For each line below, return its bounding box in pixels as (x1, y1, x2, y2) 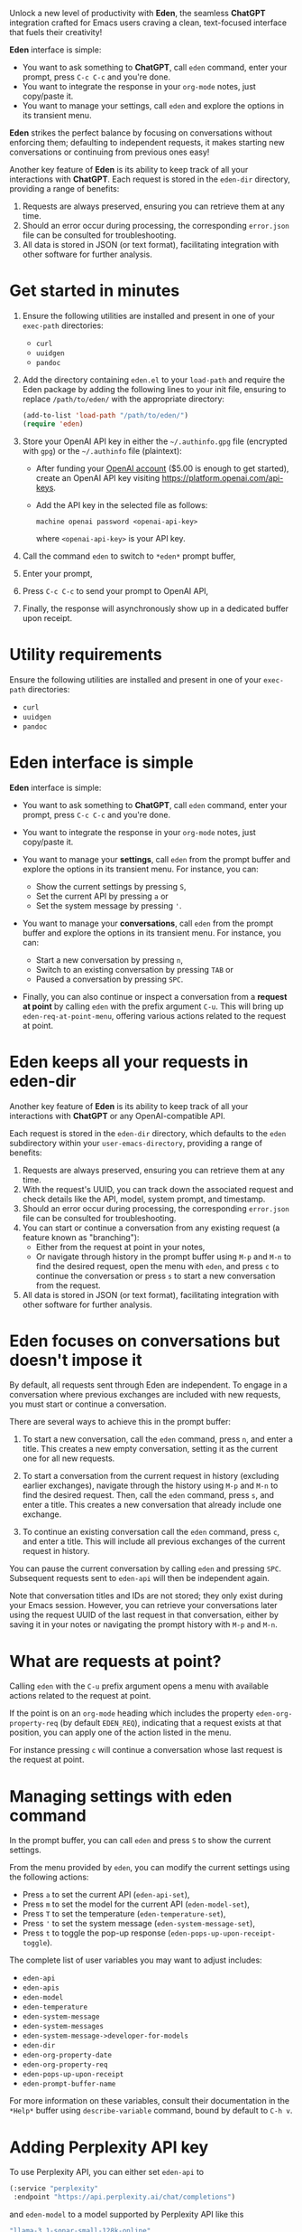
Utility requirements (9, 644, 162, 664)
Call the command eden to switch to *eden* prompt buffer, (22, 551, 236, 561)
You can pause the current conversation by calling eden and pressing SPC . (9, 1563, 282, 1574)
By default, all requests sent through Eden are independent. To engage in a (9, 1380, 288, 1390)
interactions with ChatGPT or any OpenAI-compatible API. (9, 1110, 225, 1121)
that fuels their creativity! (9, 27, 103, 37)
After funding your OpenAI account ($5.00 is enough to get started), (35, 463, 289, 474)
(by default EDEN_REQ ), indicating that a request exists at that (59, 1718, 282, 1728)
